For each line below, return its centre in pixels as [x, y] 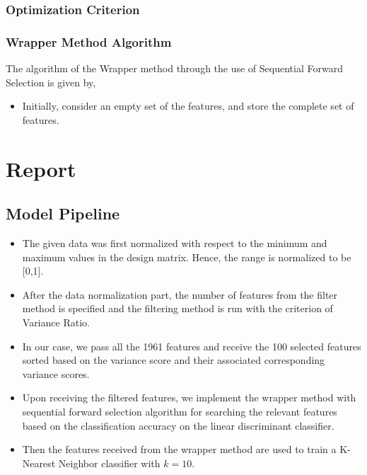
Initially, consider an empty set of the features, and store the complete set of [188, 106]
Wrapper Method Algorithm [89, 41]
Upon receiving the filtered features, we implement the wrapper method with [189, 397]
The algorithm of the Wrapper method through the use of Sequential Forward [174, 68]
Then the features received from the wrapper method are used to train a [179, 449]
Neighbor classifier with [109, 463]
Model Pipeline [63, 213]
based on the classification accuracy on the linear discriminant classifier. [178, 425]
